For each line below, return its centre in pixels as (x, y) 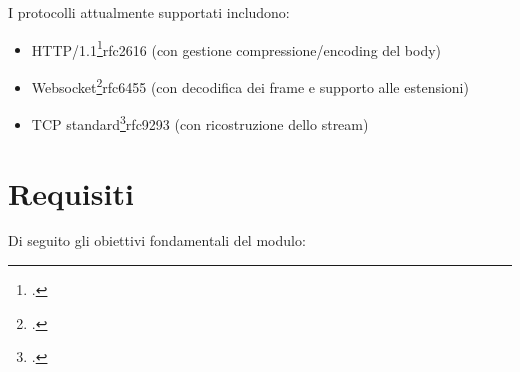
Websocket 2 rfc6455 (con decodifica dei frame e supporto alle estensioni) (250, 85)
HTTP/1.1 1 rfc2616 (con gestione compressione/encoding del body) (236, 48)
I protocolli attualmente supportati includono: (149, 12)
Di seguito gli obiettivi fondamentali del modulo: (157, 240)
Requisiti (71, 192)
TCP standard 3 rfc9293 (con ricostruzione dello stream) (200, 122)
